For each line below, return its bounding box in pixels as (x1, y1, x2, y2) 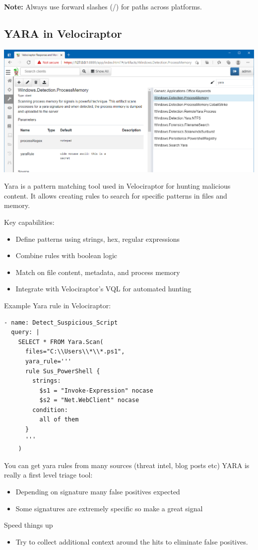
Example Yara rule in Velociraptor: (4, 300, 111, 310)
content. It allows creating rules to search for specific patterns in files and (4, 190, 227, 201)
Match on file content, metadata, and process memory (15, 267, 180, 277)
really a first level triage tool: (4, 470, 93, 480)
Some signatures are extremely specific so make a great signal (15, 503, 203, 513)
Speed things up (4, 520, 53, 530)
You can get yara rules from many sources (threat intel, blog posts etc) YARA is (4, 460, 250, 470)
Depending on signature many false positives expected (15, 486, 180, 497)
